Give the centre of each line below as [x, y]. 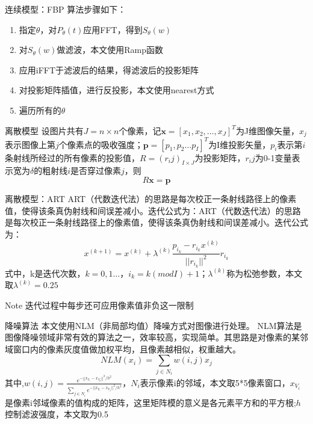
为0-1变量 [273, 157]
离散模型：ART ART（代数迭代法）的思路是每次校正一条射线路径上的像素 [151, 198]
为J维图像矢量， [268, 130]
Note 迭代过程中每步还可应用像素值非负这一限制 [99, 305]
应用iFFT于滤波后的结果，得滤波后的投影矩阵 [109, 69]
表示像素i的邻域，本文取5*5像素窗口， [215, 382]
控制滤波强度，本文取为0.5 [57, 414]
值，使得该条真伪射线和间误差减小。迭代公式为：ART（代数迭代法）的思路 [153, 210]
